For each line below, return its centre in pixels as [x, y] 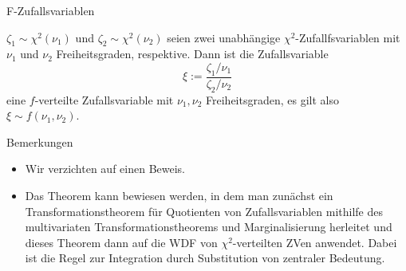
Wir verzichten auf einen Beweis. [105, 169]
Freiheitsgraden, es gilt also [272, 99]
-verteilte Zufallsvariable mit [104, 99]
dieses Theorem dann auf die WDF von [121, 242]
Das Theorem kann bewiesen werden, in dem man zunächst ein [179, 195]
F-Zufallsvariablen [51, 10]
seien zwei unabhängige [224, 37]
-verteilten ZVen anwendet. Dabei [315, 242]
